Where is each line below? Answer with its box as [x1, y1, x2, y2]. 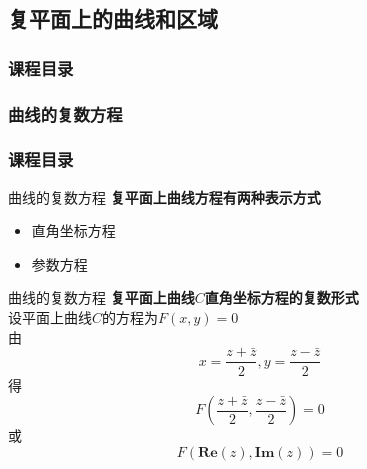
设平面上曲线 [8, 307, 92, 328]
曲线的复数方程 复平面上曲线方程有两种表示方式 [8, 186, 321, 207]
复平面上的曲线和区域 [8, 3, 218, 34]
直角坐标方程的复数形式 [204, 287, 359, 308]
